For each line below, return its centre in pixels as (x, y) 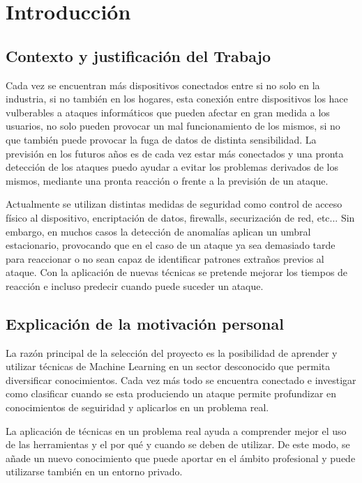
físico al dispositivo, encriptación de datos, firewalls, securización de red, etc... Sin (180, 217)
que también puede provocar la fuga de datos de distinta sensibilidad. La (161, 139)
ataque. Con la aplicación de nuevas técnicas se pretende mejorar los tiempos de (177, 272)
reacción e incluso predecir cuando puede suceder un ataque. (135, 285)
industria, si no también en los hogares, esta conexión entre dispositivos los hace (177, 99)
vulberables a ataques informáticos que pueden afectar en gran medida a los (168, 112)
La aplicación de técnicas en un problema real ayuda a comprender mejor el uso (176, 430)
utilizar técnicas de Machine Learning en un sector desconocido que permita (168, 366)
